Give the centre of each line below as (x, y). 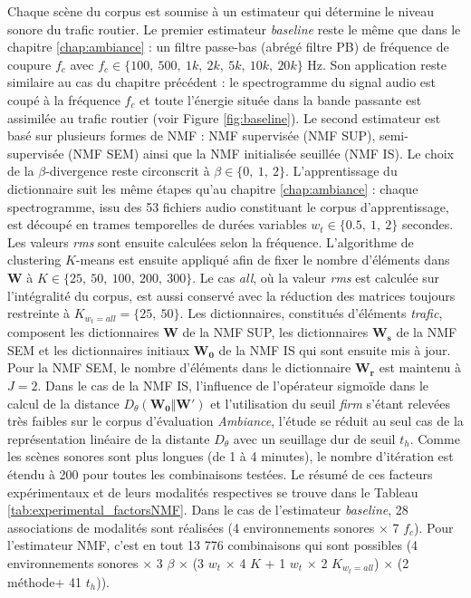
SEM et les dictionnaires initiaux (99, 349)
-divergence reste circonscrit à (128, 171)
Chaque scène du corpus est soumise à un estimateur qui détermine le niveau (221, 11)
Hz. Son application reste (377, 64)
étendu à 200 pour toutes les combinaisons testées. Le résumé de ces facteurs (220, 473)
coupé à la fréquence (64, 99)
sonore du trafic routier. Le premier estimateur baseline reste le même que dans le (234, 29)
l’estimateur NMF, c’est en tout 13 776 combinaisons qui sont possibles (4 (213, 545)
